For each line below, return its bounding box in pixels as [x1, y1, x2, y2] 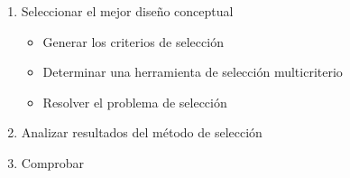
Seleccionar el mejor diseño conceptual [21, 2, 234, 20]
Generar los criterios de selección [42, 32, 224, 51]
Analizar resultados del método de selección [21, 123, 262, 142]
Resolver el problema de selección [42, 92, 227, 111]
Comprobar [21, 153, 85, 172]
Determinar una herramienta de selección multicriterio [42, 62, 343, 81]
